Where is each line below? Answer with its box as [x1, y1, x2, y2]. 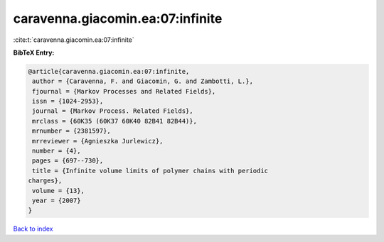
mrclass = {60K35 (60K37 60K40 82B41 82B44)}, [32, 117, 197, 125]
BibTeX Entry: [13, 48, 55, 57]
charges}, [28, 177, 63, 185]
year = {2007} [32, 197, 81, 204]
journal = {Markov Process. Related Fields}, [32, 107, 193, 115]
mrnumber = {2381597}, [32, 127, 112, 135]
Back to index [13, 224, 53, 233]
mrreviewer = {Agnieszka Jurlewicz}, [32, 137, 164, 145]
